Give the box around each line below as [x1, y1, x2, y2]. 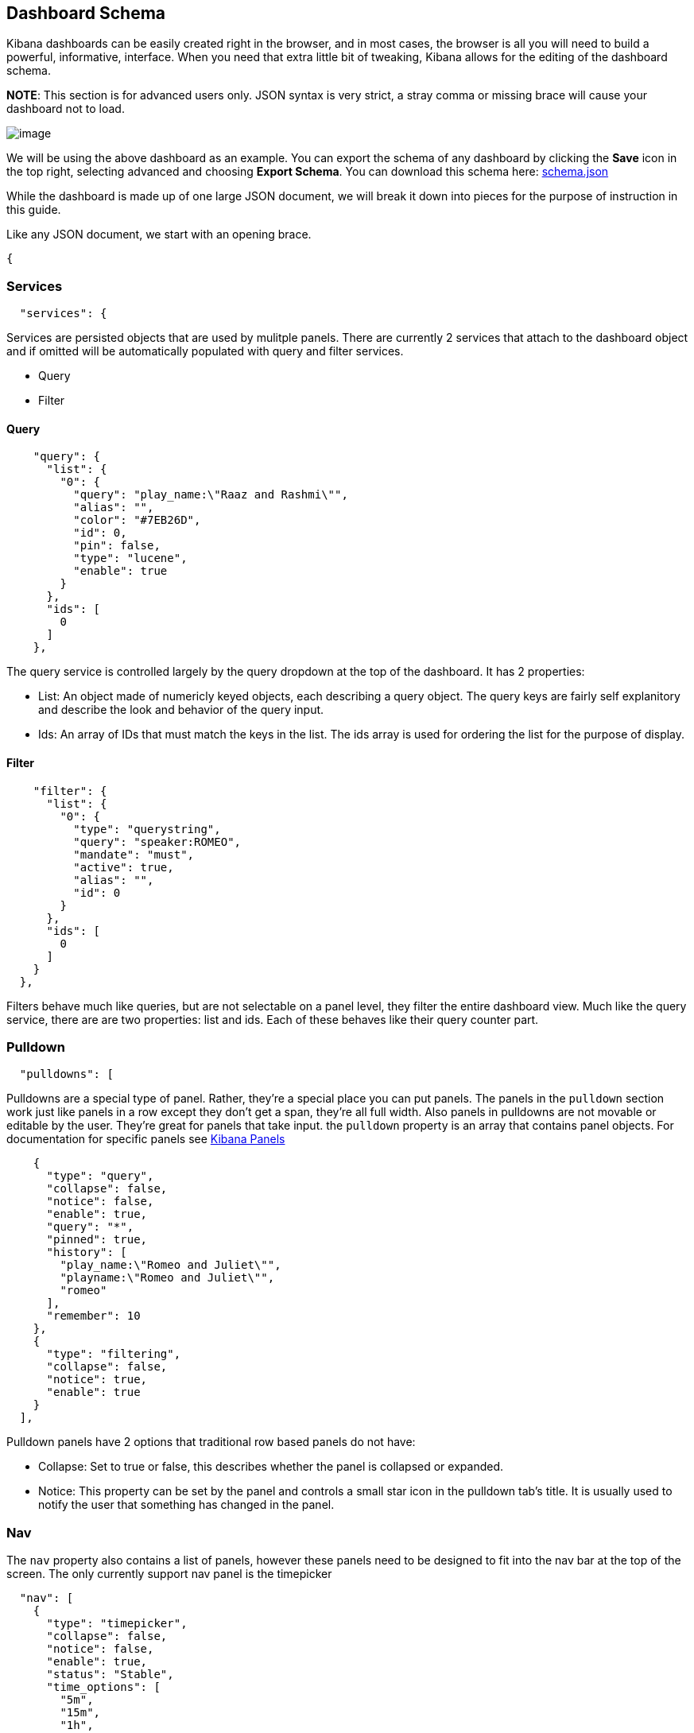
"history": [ [46, 1246, 127, 1259]
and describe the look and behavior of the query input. [38, 703, 324, 717]
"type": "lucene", [73, 552, 188, 565]
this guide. [6, 203, 61, 217]
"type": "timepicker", [46, 1617, 188, 1630]
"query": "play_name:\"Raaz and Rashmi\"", [73, 488, 348, 502]
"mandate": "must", [73, 847, 195, 861]
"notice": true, [46, 1373, 148, 1386]
